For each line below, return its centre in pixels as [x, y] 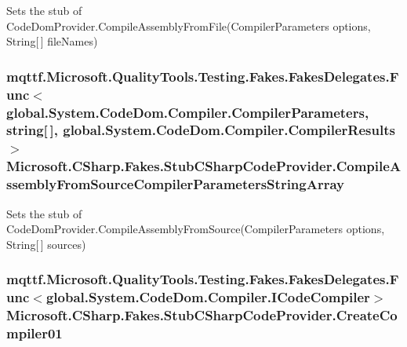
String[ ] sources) [46, 244]
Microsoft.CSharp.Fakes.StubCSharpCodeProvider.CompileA [204, 166]
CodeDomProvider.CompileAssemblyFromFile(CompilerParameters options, [189, 26]
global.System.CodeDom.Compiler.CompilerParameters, [188, 112]
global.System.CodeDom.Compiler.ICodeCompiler [208, 297]
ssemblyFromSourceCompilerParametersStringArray [175, 184]
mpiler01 [35, 333]
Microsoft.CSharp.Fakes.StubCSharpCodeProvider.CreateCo [202, 315]
